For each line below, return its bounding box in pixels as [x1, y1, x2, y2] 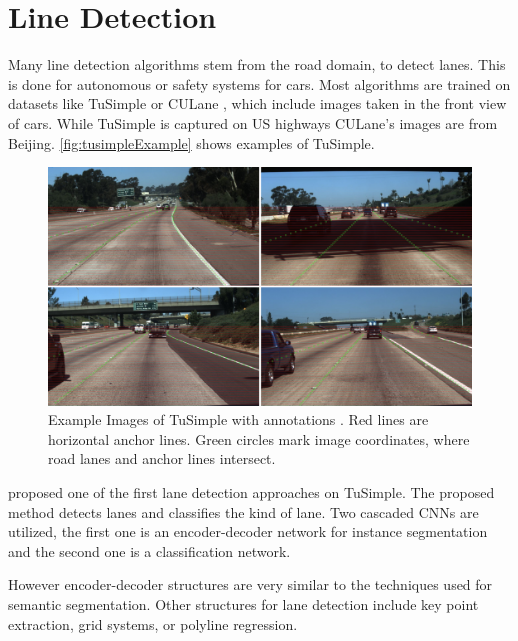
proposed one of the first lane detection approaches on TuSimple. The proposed [8, 481, 495, 502]
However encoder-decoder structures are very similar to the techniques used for [8, 574, 493, 595]
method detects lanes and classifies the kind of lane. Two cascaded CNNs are [8, 501, 479, 522]
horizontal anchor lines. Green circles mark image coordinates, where [48, 428, 470, 449]
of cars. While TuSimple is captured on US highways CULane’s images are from [8, 112, 498, 133]
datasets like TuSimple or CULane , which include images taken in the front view [8, 93, 507, 114]
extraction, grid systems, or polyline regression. [8, 613, 298, 634]
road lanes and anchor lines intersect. [48, 448, 276, 469]
